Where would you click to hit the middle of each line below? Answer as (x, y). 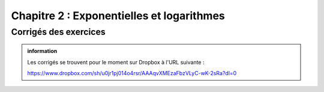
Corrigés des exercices (58, 32)
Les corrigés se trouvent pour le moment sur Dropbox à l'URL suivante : (116, 62)
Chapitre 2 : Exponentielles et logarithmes (118, 16)
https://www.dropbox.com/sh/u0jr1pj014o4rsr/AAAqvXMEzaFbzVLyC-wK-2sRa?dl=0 (132, 73)
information (42, 51)
